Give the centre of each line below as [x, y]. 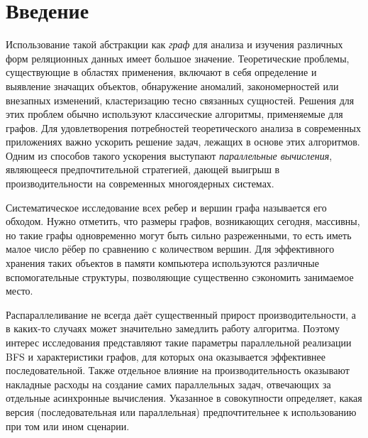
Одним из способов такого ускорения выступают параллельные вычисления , [169, 155]
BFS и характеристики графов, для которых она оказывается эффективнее [166, 356]
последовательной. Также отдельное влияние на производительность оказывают [178, 370]
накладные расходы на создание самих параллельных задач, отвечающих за [168, 384]
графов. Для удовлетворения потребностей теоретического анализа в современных [183, 127]
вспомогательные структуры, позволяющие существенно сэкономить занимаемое [180, 277]
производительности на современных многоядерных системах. [140, 184]
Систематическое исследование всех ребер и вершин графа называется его [166, 207]
